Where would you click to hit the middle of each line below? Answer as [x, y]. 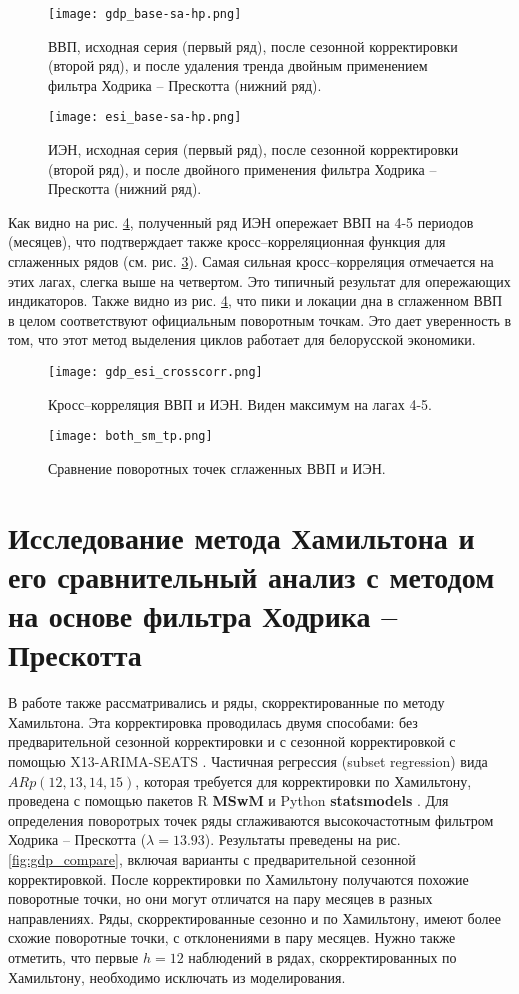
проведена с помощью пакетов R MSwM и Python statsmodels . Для [228, 800]
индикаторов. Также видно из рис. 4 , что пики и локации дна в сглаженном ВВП [255, 300]
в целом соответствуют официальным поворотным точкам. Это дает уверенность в [260, 319]
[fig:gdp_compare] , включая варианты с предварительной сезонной [212, 858]
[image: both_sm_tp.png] [130, 436]
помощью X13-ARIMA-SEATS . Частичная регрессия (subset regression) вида [248, 761]
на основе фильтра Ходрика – [203, 615]
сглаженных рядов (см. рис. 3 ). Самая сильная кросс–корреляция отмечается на [251, 261]
